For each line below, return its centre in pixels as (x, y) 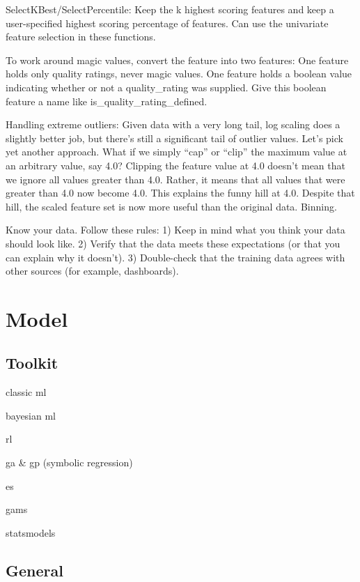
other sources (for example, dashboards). (92, 271)
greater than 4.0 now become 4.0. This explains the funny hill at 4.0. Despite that (180, 193)
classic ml (26, 392)
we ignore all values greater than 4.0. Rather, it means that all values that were (175, 179)
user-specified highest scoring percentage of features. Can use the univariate (167, 23)
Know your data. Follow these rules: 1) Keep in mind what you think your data (175, 230)
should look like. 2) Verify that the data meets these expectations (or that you (173, 243)
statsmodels (31, 532)
